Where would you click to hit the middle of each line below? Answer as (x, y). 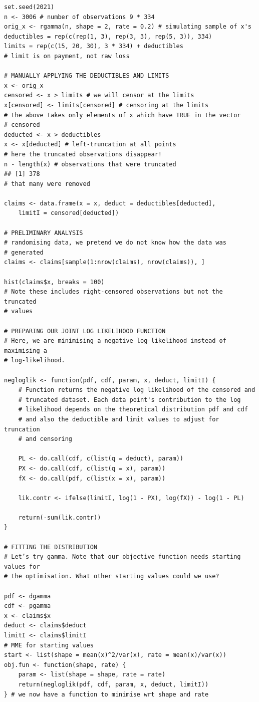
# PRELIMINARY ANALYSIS (44, 233)
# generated (24, 252)
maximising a (26, 350)
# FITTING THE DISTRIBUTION (51, 547)
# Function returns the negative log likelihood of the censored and (137, 390)
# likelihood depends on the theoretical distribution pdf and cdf (133, 410)
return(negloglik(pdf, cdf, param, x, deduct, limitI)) (113, 684)
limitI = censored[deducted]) (69, 213)
